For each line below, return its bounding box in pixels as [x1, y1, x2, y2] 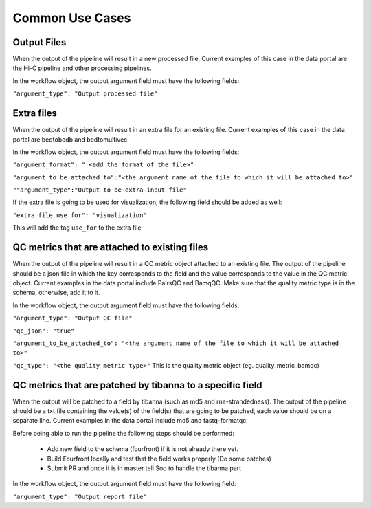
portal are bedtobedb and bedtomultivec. [12, 135, 130, 144]
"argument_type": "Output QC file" [12, 314, 133, 322]
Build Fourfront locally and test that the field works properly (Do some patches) [47, 454, 271, 463]
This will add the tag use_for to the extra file [12, 223, 142, 232]
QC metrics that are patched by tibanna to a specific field [12, 379, 262, 391]
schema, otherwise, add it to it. [12, 289, 100, 297]
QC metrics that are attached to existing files [12, 241, 209, 254]
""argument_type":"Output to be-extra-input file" [12, 186, 187, 194]
